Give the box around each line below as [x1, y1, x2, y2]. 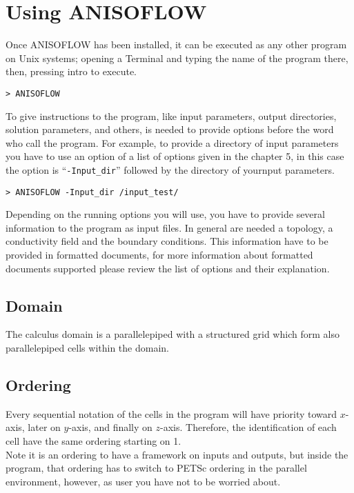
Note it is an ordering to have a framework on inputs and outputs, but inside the [6, 447, 348, 461]
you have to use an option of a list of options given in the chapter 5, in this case [6, 149, 344, 163]
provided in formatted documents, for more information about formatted [6, 248, 313, 262]
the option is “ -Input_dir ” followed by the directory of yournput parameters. [6, 162, 335, 177]
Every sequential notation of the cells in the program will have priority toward [6, 406, 337, 421]
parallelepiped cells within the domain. [6, 341, 169, 355]
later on [28, 420, 61, 434]
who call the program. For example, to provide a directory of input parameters [6, 135, 339, 150]
